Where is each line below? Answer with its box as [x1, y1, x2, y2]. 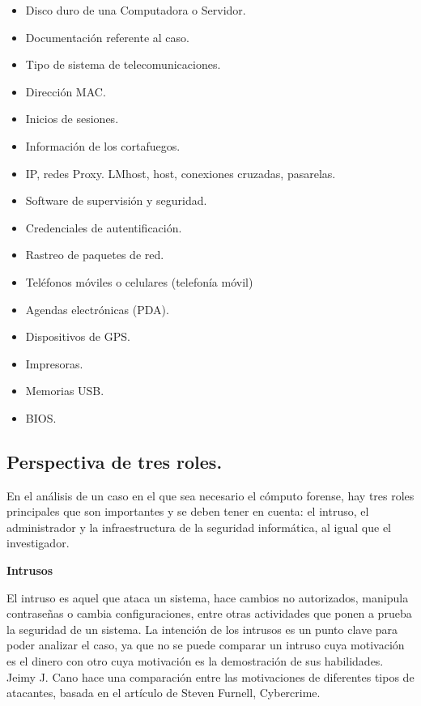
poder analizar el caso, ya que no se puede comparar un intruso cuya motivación [6, 636, 405, 653]
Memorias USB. [25, 382, 104, 399]
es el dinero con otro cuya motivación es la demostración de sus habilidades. [6, 653, 384, 670]
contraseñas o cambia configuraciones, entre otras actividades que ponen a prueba [6, 605, 412, 622]
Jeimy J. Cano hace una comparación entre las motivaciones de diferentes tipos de [6, 668, 415, 685]
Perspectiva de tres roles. [6, 449, 223, 474]
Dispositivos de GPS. [25, 328, 130, 345]
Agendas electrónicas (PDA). [25, 300, 169, 317]
